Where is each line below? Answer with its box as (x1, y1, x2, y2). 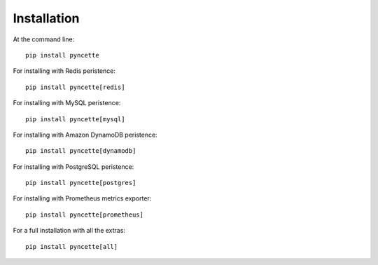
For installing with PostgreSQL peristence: (13, 162, 134, 171)
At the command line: (13, 35, 75, 43)
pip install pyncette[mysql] (25, 115, 125, 123)
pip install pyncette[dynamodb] (25, 147, 136, 155)
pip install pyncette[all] (25, 243, 118, 250)
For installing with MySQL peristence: (13, 99, 121, 107)
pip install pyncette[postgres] (25, 179, 136, 187)
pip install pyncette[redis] (25, 83, 125, 91)
